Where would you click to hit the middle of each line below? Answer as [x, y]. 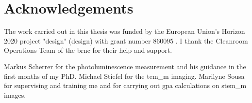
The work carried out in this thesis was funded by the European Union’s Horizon [125, 31]
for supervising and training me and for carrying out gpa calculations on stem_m [125, 85]
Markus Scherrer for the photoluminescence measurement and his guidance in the [125, 66]
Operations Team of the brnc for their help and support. [88, 50]
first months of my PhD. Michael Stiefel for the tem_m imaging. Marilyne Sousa [124, 76]
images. [15, 95]
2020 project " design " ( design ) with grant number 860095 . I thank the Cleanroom [126, 40]
